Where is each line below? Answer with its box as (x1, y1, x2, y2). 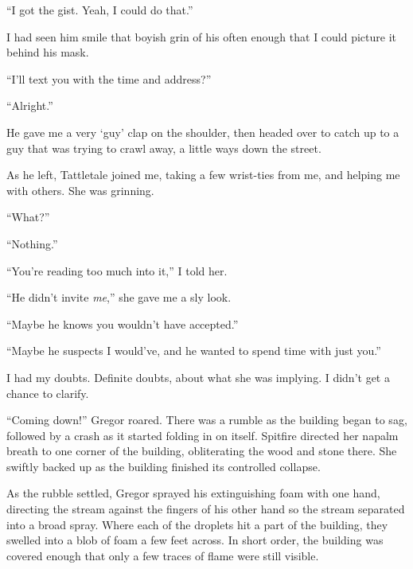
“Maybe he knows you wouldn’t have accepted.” (6, 315, 239, 332)
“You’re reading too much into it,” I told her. (6, 262, 228, 279)
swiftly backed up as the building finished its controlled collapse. (6, 458, 321, 474)
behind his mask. (6, 44, 89, 60)
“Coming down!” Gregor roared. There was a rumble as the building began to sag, (6, 411, 407, 428)
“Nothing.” (6, 235, 58, 251)
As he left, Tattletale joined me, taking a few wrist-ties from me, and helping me (6, 166, 400, 183)
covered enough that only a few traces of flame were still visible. (6, 547, 319, 563)
